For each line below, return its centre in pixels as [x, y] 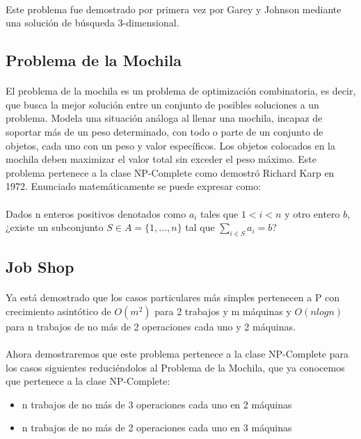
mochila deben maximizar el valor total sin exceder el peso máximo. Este [161, 159]
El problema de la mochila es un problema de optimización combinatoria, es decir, [181, 91]
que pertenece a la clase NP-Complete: [88, 381]
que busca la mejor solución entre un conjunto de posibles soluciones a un [162, 104]
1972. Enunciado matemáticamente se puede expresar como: [134, 186]
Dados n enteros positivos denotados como [96, 213]
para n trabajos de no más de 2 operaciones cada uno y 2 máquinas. [151, 326]
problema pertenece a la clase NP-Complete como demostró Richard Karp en [170, 172]
